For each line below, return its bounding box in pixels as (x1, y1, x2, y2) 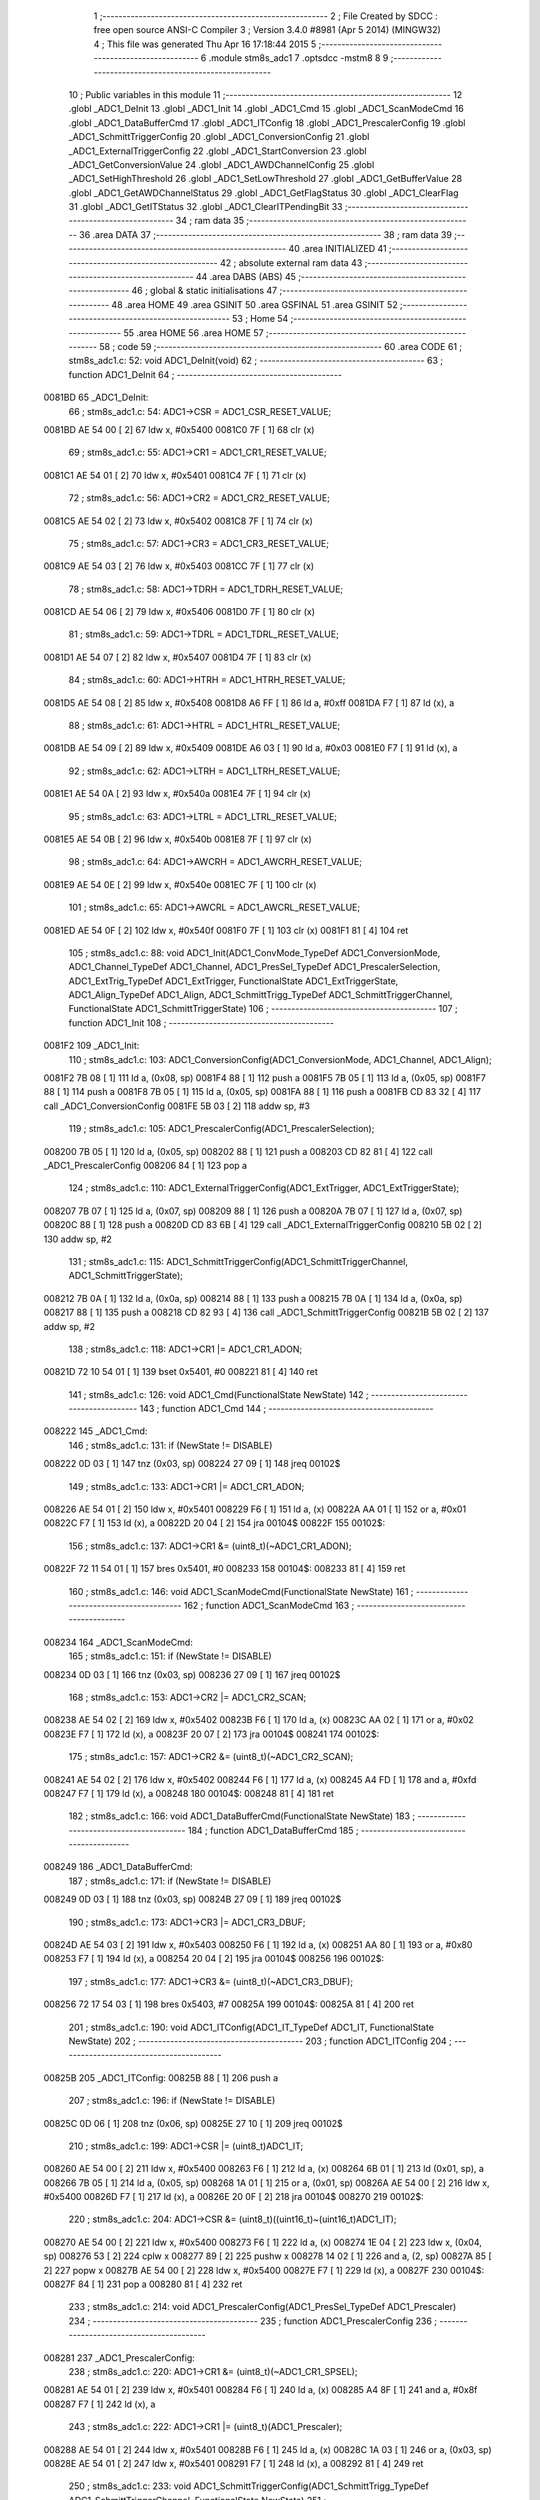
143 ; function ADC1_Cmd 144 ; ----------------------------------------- (139, 1403, 434, 1415)
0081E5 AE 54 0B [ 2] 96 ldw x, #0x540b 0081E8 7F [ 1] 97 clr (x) (43, 833, 312, 845)
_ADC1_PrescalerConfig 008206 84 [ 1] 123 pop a (43, 1160, 248, 1171)
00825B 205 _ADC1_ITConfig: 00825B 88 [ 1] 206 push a (43, 2071, 279, 2084)
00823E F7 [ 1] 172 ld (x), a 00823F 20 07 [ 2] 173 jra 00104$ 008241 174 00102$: (43, 1728, 380, 1740)
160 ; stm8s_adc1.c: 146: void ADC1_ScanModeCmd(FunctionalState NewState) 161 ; (68, 1585, 414, 1597)
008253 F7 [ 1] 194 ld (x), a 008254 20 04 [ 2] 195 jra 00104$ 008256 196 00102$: (43, 1953, 385, 1965)
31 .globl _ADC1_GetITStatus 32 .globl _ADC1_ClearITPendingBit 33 (68, 201, 344, 213)
